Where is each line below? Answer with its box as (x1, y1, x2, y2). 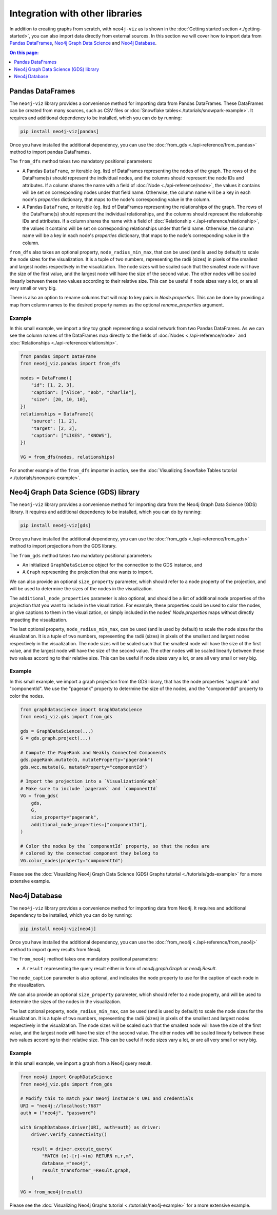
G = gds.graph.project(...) (20, 735, 91, 741)
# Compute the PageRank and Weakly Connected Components (20, 750, 167, 755)
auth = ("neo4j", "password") (20, 1110, 96, 1116)
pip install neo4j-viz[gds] (20, 522, 91, 528)
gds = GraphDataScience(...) (20, 728, 94, 734)
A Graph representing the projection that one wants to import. (22, 569, 153, 575)
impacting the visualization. (9, 616, 68, 623)
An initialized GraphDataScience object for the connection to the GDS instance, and (22, 561, 203, 568)
